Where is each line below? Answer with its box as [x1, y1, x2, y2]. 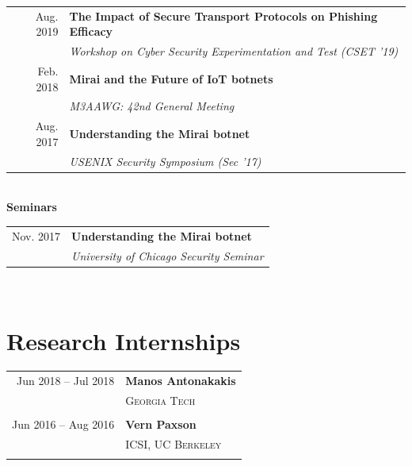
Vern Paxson [125, 416, 196, 433]
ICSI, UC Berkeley [125, 435, 222, 452]
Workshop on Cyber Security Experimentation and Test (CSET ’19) [69, 43, 399, 60]
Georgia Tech [125, 392, 196, 409]
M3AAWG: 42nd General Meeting [69, 98, 235, 114]
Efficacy [69, 23, 113, 40]
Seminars [6, 198, 57, 215]
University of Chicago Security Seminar [71, 247, 264, 264]
